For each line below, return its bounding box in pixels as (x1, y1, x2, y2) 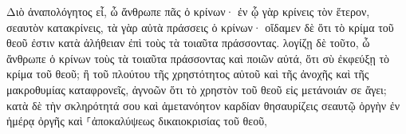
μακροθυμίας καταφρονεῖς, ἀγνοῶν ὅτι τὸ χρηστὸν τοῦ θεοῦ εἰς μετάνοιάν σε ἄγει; (6, 81, 387, 97)
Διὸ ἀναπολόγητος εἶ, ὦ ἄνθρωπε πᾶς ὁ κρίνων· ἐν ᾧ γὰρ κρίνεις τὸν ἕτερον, (6, 3, 370, 19)
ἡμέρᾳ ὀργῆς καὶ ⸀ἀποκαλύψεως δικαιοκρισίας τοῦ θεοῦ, (6, 112, 267, 129)
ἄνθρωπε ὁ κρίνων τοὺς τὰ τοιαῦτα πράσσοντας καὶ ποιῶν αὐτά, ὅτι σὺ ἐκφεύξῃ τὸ (6, 49, 390, 66)
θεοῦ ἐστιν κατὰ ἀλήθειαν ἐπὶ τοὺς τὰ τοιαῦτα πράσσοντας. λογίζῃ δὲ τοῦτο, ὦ (6, 34, 370, 51)
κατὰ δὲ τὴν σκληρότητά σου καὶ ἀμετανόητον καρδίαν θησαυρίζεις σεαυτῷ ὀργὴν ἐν (6, 97, 400, 113)
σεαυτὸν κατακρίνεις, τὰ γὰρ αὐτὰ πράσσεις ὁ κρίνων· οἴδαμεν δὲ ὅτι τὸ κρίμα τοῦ (6, 18, 394, 35)
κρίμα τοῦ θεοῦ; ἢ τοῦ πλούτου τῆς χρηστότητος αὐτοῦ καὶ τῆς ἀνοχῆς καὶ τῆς (6, 65, 369, 82)
